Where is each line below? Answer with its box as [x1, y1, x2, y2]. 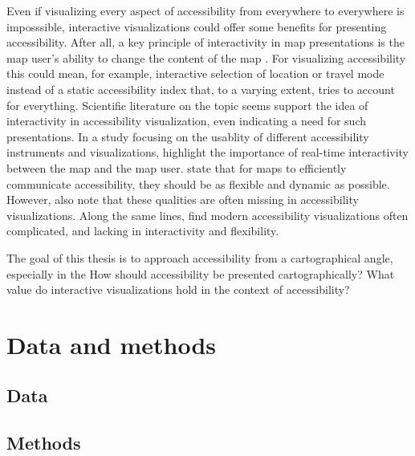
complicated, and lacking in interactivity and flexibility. [6, 222, 279, 239]
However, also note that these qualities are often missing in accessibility [6, 191, 359, 208]
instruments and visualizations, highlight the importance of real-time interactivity [6, 144, 409, 161]
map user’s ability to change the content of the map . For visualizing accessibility [6, 49, 406, 66]
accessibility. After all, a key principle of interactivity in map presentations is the [6, 34, 405, 51]
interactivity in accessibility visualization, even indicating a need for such [6, 112, 367, 129]
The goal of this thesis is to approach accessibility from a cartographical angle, [6, 249, 393, 266]
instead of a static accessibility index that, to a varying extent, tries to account [6, 80, 395, 97]
